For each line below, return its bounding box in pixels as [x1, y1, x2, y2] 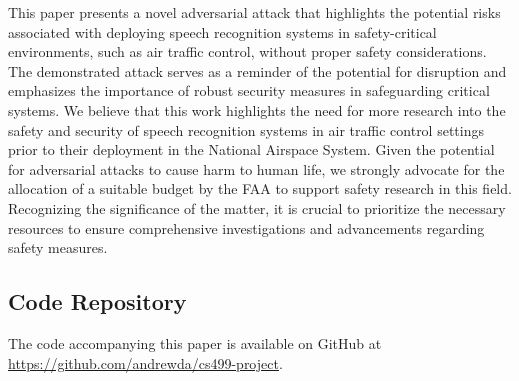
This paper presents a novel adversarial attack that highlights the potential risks [8, 2, 501, 22]
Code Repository [8, 286, 187, 317]
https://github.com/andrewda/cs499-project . [8, 352, 283, 373]
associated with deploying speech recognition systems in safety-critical [8, 21, 437, 42]
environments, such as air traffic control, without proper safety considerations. [8, 41, 487, 62]
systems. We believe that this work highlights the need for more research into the [8, 99, 506, 120]
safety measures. [8, 237, 108, 258]
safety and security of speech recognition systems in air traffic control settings [8, 119, 484, 140]
